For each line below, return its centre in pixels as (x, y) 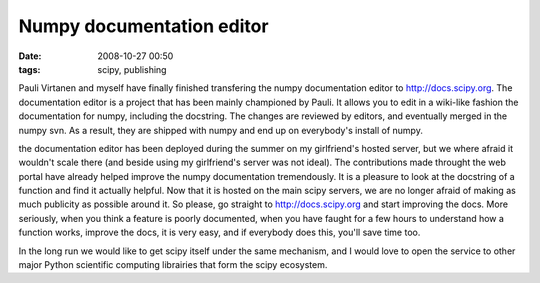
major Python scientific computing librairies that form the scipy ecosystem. (173, 265)
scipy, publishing (132, 69)
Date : (30, 56)
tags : (29, 69)
